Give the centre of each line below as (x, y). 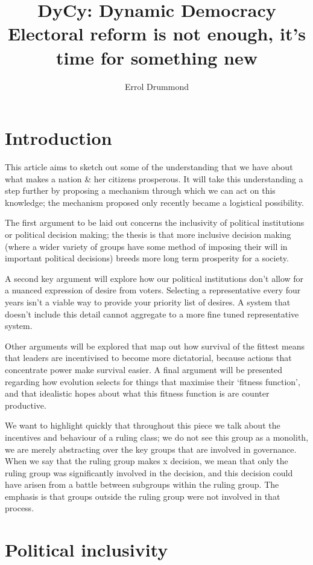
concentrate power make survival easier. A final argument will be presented (144, 369)
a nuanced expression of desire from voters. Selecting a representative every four (153, 290)
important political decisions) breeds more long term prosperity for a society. (147, 258)
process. (20, 508)
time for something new (157, 57)
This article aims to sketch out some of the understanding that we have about (149, 167)
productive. (26, 405)
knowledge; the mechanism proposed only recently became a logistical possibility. (154, 202)
